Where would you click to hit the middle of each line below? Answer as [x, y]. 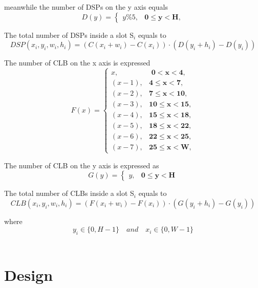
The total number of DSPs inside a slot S [69, 35]
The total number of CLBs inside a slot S [69, 193]
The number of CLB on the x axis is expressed [77, 63]
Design [29, 274]
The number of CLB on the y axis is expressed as [82, 165]
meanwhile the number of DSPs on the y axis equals [86, 7]
